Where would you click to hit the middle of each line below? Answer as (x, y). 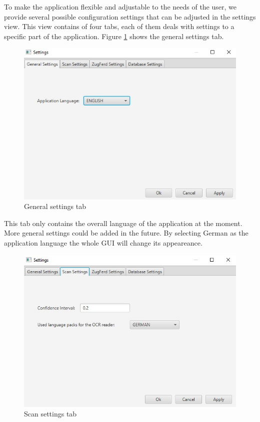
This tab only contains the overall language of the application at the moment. (123, 223)
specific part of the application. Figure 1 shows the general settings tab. (114, 36)
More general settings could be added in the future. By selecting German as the (126, 233)
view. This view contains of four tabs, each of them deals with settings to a (119, 26)
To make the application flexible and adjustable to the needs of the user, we (120, 7)
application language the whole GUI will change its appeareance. (103, 242)
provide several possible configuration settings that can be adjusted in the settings (130, 16)
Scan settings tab (50, 414)
